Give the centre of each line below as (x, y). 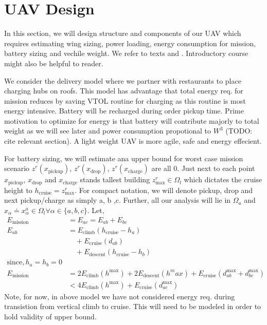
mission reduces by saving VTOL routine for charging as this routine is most (125, 100)
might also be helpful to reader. (54, 63)
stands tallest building (115, 179)
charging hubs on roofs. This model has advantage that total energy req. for (124, 91)
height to (18, 190)
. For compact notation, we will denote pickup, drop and (164, 190)
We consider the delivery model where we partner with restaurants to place (123, 80)
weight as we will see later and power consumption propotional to (108, 131)
